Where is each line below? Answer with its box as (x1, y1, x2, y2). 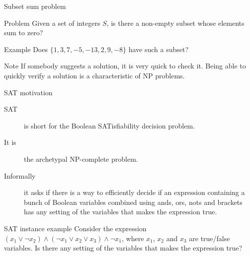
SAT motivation (4, 87, 53, 97)
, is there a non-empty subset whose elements (106, 17, 245, 28)
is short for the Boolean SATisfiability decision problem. (24, 120, 195, 130)
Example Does (4, 44, 48, 54)
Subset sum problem (4, 1, 66, 11)
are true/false (189, 233, 230, 243)
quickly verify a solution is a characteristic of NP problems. (4, 70, 185, 80)
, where (122, 233, 144, 243)
